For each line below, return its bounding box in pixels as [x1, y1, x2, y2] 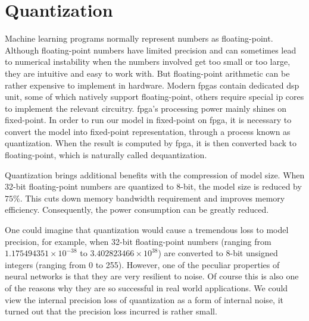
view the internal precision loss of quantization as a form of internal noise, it [5, 293, 283, 306]
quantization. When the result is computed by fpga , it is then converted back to [5, 137, 296, 149]
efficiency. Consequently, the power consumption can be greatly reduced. [5, 203, 269, 216]
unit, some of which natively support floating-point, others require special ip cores [5, 90, 304, 103]
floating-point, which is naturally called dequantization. [5, 149, 207, 161]
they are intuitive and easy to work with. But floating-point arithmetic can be [5, 67, 290, 79]
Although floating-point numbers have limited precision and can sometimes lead [5, 43, 296, 56]
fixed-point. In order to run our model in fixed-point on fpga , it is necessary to [5, 114, 292, 126]
